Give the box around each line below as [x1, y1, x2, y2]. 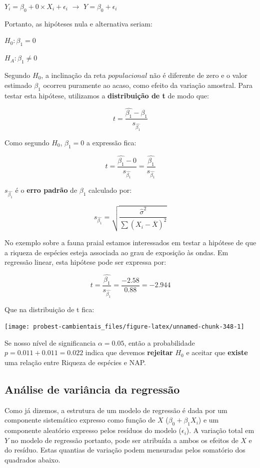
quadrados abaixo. [4, 454, 60, 465]
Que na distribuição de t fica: [4, 304, 94, 314]
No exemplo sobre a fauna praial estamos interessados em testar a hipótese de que [4, 237, 256, 247]
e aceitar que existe [186, 347, 248, 358]
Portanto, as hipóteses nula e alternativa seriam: [4, 18, 152, 28]
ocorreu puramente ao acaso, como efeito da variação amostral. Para [43, 79, 253, 90]
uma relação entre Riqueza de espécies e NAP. [4, 357, 146, 367]
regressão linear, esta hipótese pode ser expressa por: [4, 257, 166, 267]
